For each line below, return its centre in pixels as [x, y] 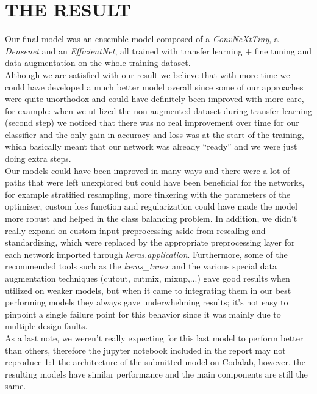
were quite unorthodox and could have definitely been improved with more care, [155, 99]
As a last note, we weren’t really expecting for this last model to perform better [154, 337]
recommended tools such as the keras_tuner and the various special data [141, 266]
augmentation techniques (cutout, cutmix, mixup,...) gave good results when [148, 278]
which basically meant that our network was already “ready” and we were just [151, 146]
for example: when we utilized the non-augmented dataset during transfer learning [158, 110]
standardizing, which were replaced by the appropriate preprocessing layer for [150, 242]
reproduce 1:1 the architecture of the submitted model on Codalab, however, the [155, 362]
